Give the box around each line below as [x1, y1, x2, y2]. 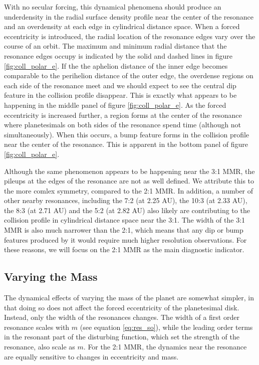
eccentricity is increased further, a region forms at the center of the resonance [4, 109, 242, 120]
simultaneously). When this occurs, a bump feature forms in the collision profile [4, 129, 249, 139]
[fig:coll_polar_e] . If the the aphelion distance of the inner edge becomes [4, 60, 228, 71]
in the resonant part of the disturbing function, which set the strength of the [4, 331, 239, 342]
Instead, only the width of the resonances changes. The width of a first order [4, 312, 239, 322]
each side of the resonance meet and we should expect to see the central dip [4, 80, 236, 90]
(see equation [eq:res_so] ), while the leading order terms [80, 321, 253, 332]
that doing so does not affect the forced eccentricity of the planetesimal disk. [4, 302, 239, 312]
